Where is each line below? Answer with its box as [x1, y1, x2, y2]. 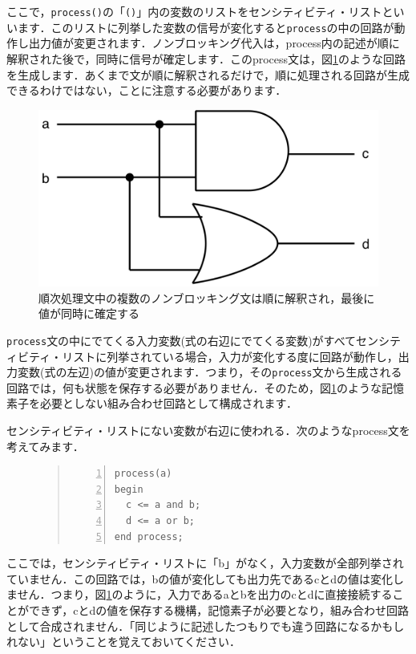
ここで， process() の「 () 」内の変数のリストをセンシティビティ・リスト [6, 3, 382, 19]
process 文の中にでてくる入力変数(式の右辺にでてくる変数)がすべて [6, 331, 357, 348]
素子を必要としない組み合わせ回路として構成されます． [6, 395, 298, 412]
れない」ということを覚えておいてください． [6, 633, 241, 650]
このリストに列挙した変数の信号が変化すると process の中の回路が [50, 18, 394, 35]
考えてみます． [6, 437, 84, 454]
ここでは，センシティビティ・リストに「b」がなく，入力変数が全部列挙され [6, 554, 404, 571]
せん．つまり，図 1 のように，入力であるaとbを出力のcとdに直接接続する [17, 586, 393, 603]
